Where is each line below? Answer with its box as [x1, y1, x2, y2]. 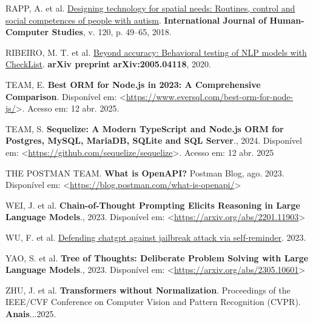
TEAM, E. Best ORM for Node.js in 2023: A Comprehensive [5, 78, 261, 90]
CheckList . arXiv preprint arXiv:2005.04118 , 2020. [5, 58, 212, 70]
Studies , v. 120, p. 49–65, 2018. [52, 25, 172, 38]
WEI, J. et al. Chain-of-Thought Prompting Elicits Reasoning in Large [5, 198, 300, 211]
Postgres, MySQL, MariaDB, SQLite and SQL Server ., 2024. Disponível [5, 134, 302, 147]
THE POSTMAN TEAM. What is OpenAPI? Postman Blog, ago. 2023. [5, 166, 284, 179]
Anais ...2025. [5, 307, 56, 320]
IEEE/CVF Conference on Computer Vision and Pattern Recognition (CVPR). [5, 295, 301, 308]
